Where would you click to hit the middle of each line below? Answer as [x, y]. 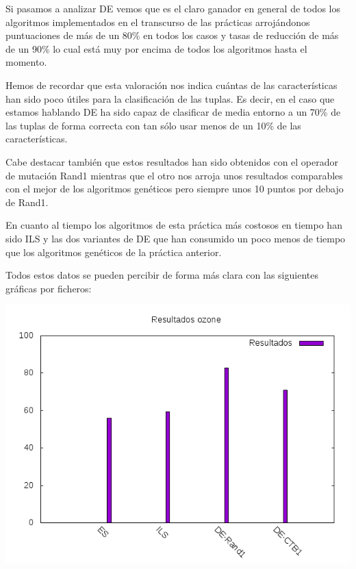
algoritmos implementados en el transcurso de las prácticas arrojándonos [158, 22]
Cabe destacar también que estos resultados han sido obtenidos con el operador [172, 161]
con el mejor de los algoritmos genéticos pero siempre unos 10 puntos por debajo [175, 189]
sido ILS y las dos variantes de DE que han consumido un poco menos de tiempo [176, 238]
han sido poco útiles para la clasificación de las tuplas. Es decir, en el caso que [170, 98]
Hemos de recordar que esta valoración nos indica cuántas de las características [171, 85]
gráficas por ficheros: [49, 288]
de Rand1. [27, 202]
